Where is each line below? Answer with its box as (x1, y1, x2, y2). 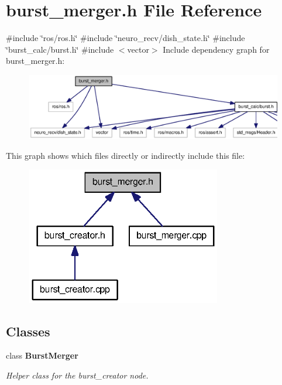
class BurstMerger (6, 349, 78, 362)
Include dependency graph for (163, 43, 270, 55)
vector (127, 43, 149, 55)
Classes (6, 322, 50, 340)
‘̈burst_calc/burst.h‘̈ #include (6, 43, 114, 55)
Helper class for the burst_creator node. (6, 369, 149, 381)
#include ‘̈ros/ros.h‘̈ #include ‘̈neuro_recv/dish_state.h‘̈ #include (6, 32, 245, 44)
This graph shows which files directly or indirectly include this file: (6, 149, 245, 161)
